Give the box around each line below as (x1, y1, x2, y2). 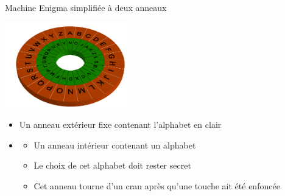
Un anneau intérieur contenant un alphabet (33, 138, 196, 151)
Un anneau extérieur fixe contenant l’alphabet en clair (19, 117, 222, 130)
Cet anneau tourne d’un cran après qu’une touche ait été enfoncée (33, 179, 280, 192)
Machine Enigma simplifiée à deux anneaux (5, 1, 167, 13)
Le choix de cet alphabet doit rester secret (33, 159, 191, 172)
